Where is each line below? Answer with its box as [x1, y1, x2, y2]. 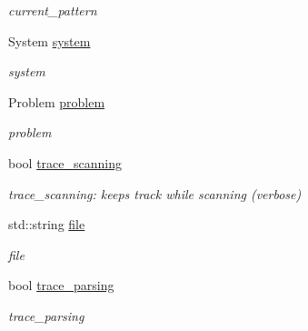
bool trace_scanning [8, 153, 122, 172]
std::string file [8, 215, 85, 234]
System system [8, 31, 91, 50]
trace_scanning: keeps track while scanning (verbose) [8, 184, 302, 203]
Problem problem [8, 92, 105, 111]
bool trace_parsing [8, 276, 114, 295]
